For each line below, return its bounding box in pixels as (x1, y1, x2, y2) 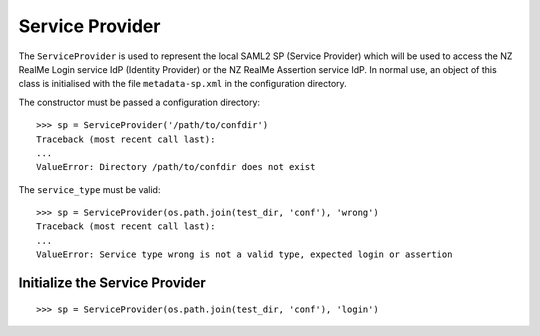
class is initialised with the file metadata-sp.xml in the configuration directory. (18, 78, 347, 90)
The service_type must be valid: (18, 183, 161, 195)
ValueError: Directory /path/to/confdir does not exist (36, 161, 316, 173)
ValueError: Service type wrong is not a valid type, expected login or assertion (36, 249, 453, 260)
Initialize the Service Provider (18, 275, 206, 292)
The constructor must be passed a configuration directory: (18, 96, 260, 108)
